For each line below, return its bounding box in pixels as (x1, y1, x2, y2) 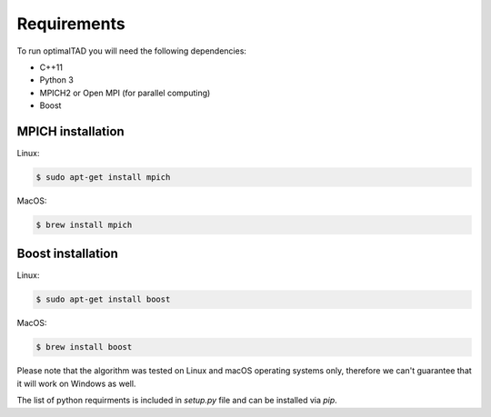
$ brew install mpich (35, 219, 133, 230)
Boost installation (16, 246, 118, 262)
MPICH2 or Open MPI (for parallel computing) (39, 87, 211, 98)
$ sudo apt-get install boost (35, 294, 171, 304)
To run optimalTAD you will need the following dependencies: (16, 45, 247, 56)
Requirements (16, 14, 126, 34)
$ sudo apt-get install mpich (35, 173, 171, 182)
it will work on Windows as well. (16, 378, 136, 389)
